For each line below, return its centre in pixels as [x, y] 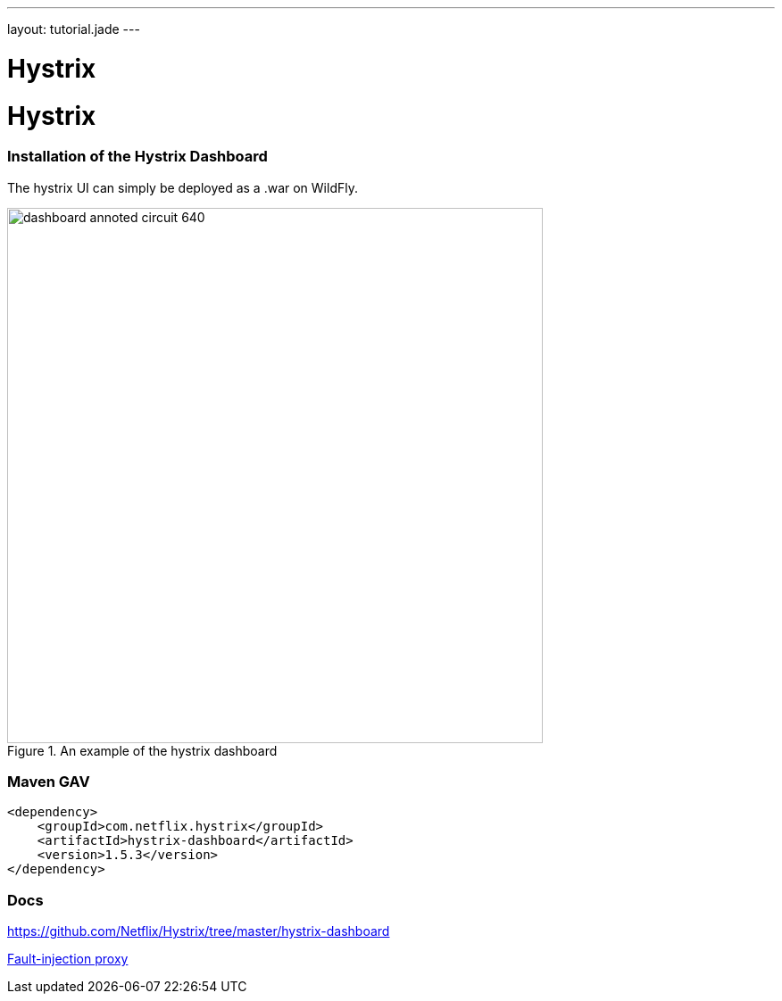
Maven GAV [49, 782]
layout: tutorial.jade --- [74, 29]
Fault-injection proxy [68, 959]
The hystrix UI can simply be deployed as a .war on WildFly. [183, 187]
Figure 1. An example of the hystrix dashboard [142, 750]
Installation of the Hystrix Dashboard [137, 157]
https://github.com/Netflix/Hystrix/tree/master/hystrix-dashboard [199, 931]
